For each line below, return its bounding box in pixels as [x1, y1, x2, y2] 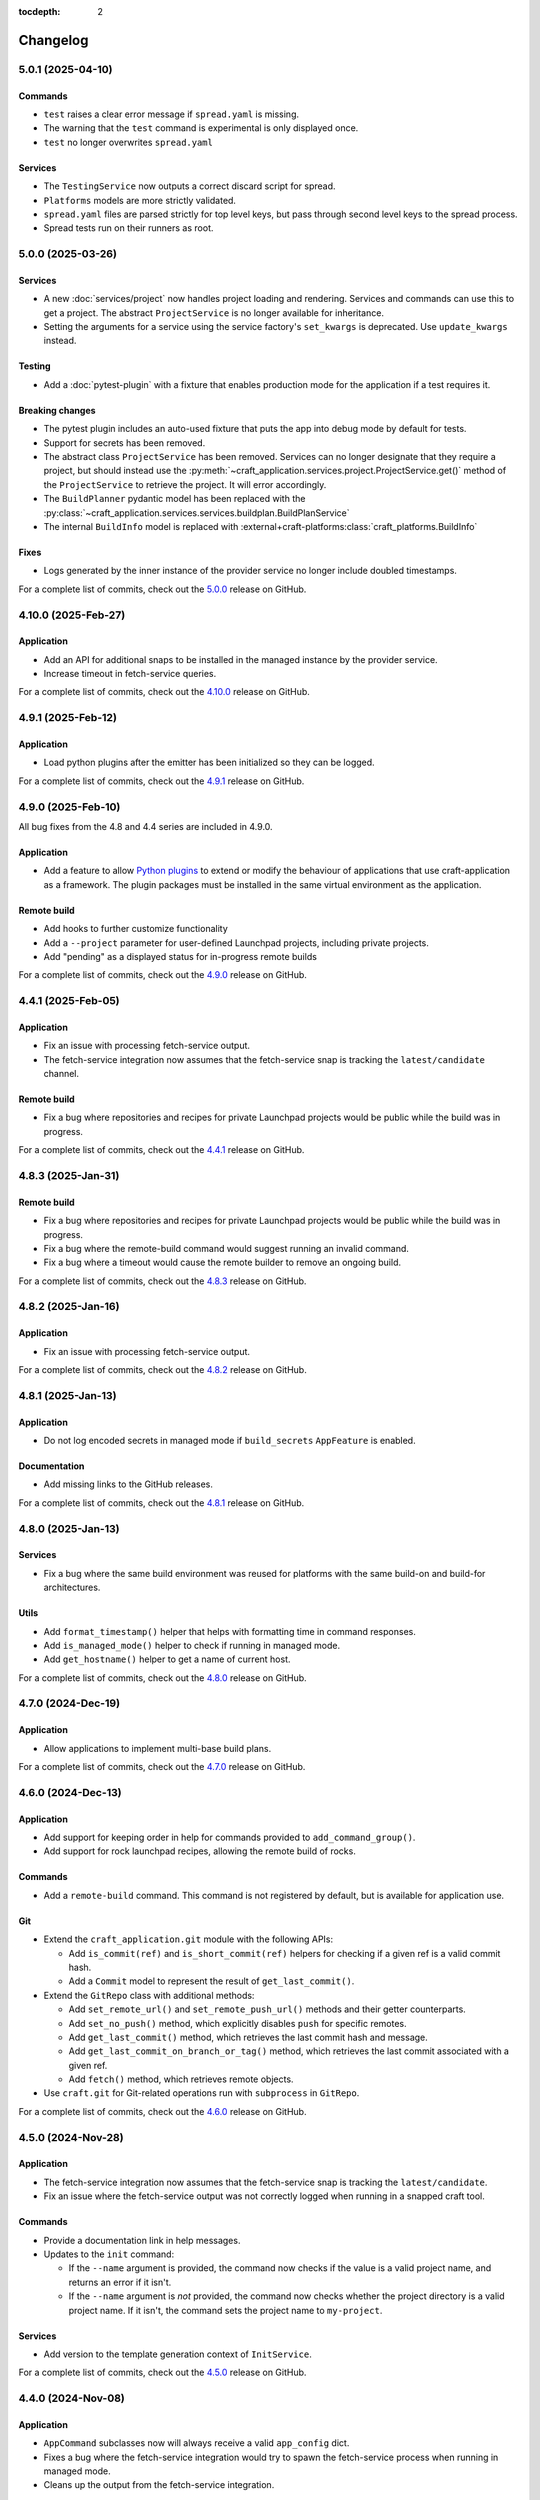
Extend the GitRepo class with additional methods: [43, 1989, 255, 2001]
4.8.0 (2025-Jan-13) [18, 1521, 120, 1535]
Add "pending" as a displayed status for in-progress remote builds [43, 950, 317, 962]
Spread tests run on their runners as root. [43, 222, 214, 234]
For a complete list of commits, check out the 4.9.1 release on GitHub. [18, 775, 305, 787]
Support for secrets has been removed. [43, 436, 206, 449]
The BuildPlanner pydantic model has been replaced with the [43, 493, 306, 505]
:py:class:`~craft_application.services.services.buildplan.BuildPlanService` [43, 506, 350, 519]
